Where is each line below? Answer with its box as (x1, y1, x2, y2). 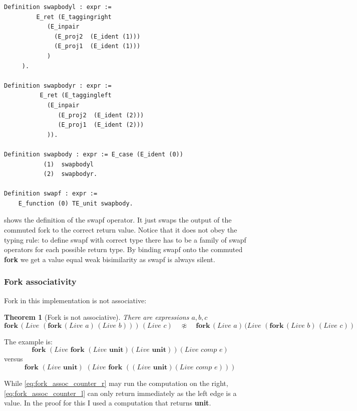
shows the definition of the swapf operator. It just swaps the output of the (4, 215, 232, 225)
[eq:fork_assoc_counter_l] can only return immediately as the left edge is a (4, 387, 237, 398)
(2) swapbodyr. (43, 170, 98, 178)
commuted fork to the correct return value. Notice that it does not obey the (4, 225, 237, 235)
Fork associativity (4, 275, 77, 288)
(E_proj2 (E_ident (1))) (54, 33, 141, 40)
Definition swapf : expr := (4, 190, 98, 197)
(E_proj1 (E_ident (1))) (54, 43, 141, 50)
